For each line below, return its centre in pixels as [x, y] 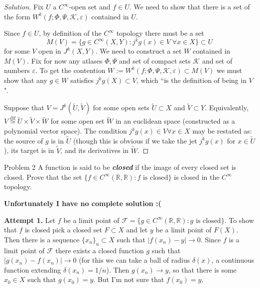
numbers [17, 70]
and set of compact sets [155, 60]
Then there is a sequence [42, 239]
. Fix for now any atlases [65, 60]
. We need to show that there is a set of [190, 6]
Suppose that [24, 108]
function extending [33, 269]
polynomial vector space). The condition [65, 131]
